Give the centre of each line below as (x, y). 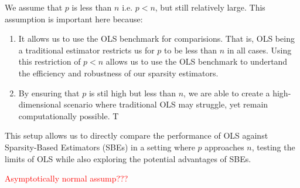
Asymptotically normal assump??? (67, 178)
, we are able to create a (227, 93)
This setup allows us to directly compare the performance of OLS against (137, 135)
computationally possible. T (69, 115)
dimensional (40, 104)
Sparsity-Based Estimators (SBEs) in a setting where (100, 147)
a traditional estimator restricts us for (86, 50)
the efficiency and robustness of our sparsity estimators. (118, 73)
